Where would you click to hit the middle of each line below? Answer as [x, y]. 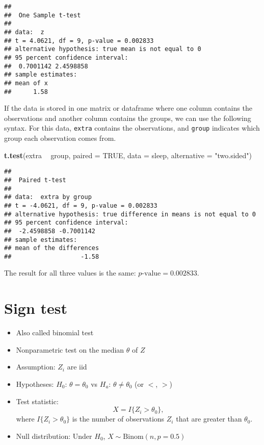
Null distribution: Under [54, 436]
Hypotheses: [35, 384]
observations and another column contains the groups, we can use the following [128, 118]
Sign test [36, 308]
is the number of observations [118, 419]
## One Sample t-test [43, 15]
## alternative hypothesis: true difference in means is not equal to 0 [130, 214]
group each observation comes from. [60, 138]
